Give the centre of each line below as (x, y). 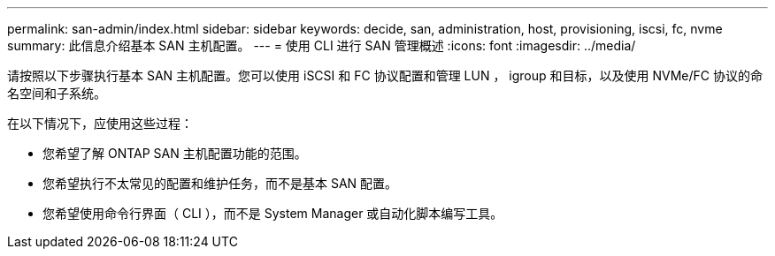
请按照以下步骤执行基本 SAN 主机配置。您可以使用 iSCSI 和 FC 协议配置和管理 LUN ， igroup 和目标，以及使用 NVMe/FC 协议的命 (385, 75)
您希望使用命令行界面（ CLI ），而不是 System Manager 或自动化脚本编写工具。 (273, 213)
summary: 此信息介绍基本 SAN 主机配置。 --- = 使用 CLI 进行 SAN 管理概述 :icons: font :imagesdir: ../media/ (322, 45)
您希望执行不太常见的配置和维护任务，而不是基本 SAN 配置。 (220, 183)
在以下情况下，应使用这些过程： (100, 123)
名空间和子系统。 (57, 93)
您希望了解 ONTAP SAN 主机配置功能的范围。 (175, 153)
